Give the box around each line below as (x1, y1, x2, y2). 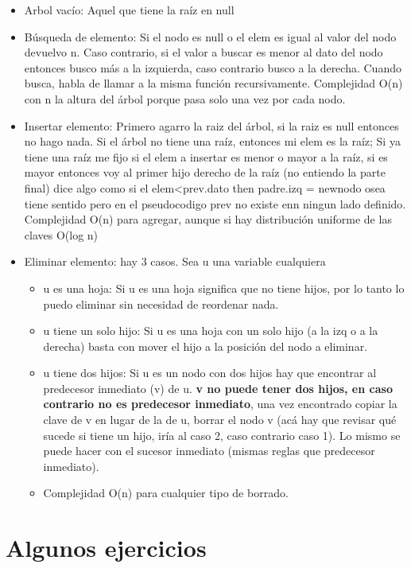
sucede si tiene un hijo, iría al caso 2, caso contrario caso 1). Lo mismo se (43, 426, 401, 443)
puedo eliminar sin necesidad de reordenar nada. (43, 295, 279, 312)
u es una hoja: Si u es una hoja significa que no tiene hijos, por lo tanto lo (43, 279, 405, 296)
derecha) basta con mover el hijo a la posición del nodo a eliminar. (43, 337, 368, 354)
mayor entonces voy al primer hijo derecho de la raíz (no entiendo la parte (24, 164, 386, 181)
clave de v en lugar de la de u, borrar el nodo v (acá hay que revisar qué (43, 411, 397, 428)
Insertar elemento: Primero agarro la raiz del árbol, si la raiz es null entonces (24, 117, 399, 134)
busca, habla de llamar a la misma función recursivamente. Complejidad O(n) (24, 75, 403, 91)
